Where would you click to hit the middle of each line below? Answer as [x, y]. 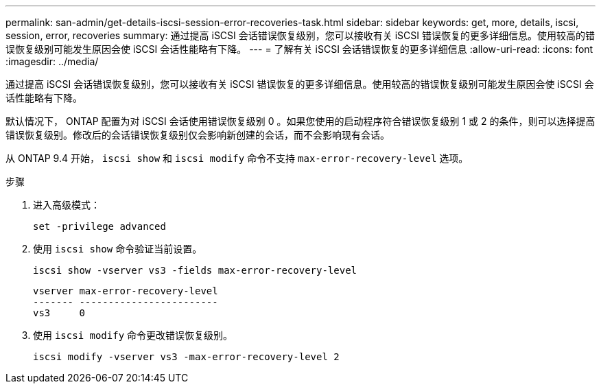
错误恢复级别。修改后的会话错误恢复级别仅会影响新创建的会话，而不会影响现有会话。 [198, 135]
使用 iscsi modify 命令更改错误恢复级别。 [133, 335]
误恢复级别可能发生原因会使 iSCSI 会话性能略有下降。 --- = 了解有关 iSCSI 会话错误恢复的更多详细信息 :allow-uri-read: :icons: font [299, 49]
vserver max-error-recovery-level [126, 291]
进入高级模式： [67, 205]
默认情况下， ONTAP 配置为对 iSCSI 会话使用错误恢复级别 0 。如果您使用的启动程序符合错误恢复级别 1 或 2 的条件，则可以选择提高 [300, 121]
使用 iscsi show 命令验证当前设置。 [118, 249]
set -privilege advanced [99, 226]
